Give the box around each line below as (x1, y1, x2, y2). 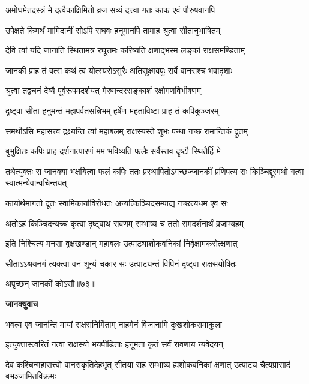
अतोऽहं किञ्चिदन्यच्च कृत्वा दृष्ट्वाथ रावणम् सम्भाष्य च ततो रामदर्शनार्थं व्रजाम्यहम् (5, 217, 244, 229)
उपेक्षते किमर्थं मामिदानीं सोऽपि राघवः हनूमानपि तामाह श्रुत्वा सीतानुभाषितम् (5, 23, 221, 36)
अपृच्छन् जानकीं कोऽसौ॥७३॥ (5, 277, 96, 290)
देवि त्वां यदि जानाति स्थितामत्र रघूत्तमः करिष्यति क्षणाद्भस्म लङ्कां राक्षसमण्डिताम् (5, 44, 245, 56)
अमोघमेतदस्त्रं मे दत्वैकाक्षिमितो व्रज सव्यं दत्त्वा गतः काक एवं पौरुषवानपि (5, 4, 215, 16)
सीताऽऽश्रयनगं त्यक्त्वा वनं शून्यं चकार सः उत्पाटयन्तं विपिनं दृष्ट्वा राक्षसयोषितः (5, 257, 237, 269)
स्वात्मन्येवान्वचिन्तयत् (5, 176, 67, 189)
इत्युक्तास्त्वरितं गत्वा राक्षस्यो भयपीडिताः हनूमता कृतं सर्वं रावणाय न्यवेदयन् (5, 338, 224, 350)
